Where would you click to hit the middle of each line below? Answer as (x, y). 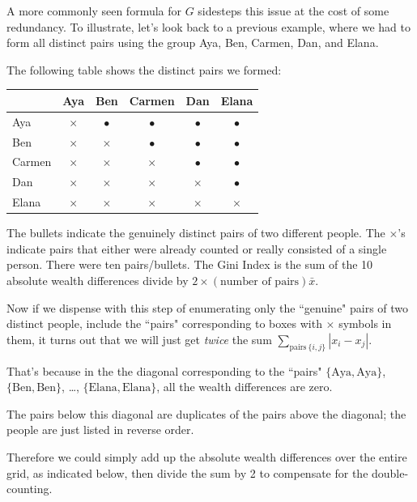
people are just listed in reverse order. (100, 430)
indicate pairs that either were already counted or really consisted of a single (197, 248)
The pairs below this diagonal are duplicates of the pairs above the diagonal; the (206, 413)
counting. (30, 489)
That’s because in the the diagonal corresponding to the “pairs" (164, 370)
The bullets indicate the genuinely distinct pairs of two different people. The (196, 233)
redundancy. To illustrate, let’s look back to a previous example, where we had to (208, 26)
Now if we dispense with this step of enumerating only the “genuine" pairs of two (208, 307)
